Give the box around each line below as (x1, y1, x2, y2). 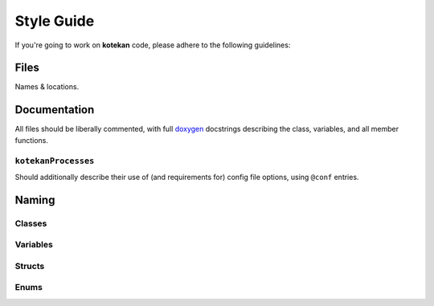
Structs (14, 260, 45, 271)
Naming (14, 193, 55, 206)
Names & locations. (14, 82, 80, 92)
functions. (14, 135, 48, 145)
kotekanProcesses (14, 155, 95, 166)
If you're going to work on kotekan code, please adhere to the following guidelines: (14, 40, 291, 50)
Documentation (14, 103, 95, 116)
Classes (14, 218, 47, 229)
